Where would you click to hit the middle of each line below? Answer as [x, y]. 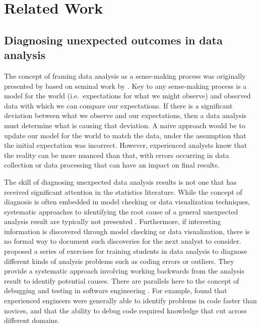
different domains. [32, 320]
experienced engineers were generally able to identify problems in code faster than [130, 301]
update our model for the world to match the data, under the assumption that [125, 135]
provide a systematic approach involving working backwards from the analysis [124, 271]
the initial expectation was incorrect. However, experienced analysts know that [126, 145]
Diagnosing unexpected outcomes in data [113, 40]
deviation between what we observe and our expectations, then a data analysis [125, 115]
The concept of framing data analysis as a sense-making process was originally [125, 75]
